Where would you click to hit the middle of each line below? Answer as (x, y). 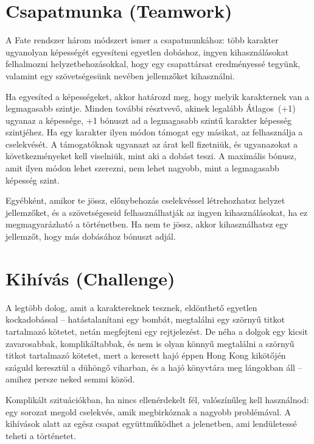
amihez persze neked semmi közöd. (70, 379)
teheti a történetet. (41, 435)
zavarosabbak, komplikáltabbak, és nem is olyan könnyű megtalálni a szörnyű (150, 343)
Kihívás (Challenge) (90, 278)
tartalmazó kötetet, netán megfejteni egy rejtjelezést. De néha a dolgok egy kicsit (157, 331)
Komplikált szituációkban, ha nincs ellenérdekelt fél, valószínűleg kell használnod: (157, 399)
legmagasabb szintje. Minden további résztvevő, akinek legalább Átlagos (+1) (151, 108)
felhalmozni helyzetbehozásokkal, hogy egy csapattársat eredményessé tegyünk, (153, 64)
